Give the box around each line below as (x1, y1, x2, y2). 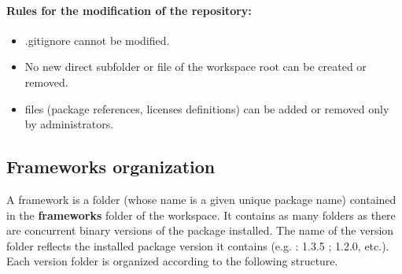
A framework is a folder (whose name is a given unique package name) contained (6, 191, 396, 207)
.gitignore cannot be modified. (24, 31, 170, 48)
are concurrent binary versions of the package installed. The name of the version (6, 222, 394, 239)
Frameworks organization (6, 154, 216, 179)
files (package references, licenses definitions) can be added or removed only (24, 100, 389, 117)
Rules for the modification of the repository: (6, 2, 252, 18)
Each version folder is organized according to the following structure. (6, 253, 338, 269)
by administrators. (24, 116, 114, 132)
